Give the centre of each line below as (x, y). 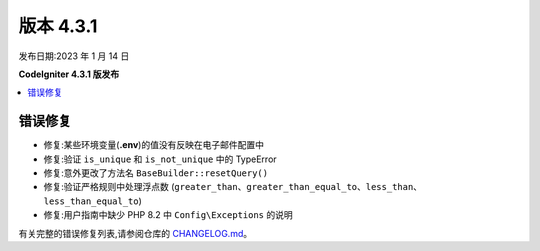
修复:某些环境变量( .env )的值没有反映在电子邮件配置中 (154, 145)
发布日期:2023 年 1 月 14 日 (74, 56)
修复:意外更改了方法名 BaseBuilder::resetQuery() (156, 173)
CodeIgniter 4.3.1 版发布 (69, 74)
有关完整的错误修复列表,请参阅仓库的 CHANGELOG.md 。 (135, 233)
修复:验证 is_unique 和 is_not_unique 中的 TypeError (160, 159)
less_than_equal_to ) (92, 201)
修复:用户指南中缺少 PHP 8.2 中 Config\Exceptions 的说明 (168, 215)
